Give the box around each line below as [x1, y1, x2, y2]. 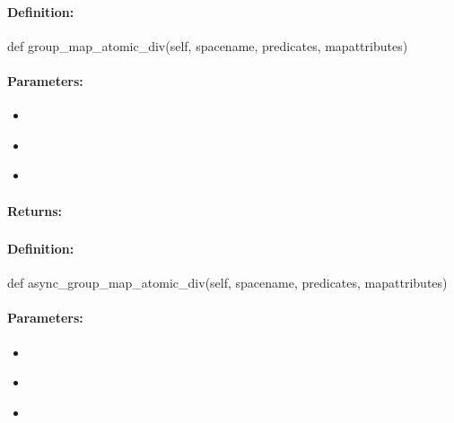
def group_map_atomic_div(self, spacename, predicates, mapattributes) [7, 36, 408, 55]
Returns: [7, 201, 63, 220]
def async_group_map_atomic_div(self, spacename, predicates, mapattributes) [7, 273, 448, 292]
